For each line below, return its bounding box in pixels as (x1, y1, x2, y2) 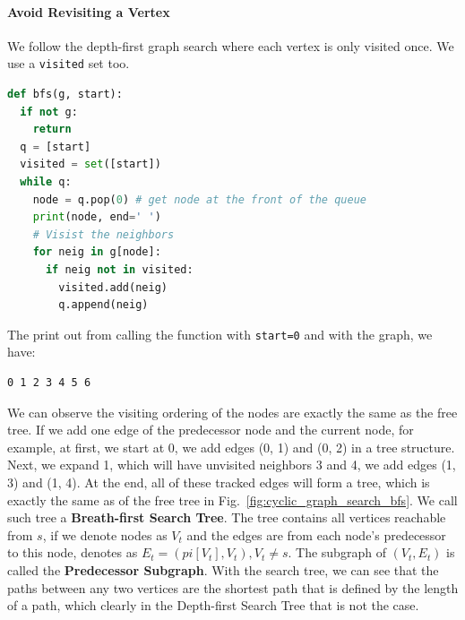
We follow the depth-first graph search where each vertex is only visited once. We (7, 36, 454, 55)
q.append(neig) (58, 298, 149, 312)
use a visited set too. (7, 54, 130, 73)
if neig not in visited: (45, 263, 194, 276)
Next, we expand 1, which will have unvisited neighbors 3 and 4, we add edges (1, (7, 455, 456, 474)
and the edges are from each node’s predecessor (186, 525, 446, 544)
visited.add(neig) (58, 280, 168, 294)
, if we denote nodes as (42, 525, 168, 544)
